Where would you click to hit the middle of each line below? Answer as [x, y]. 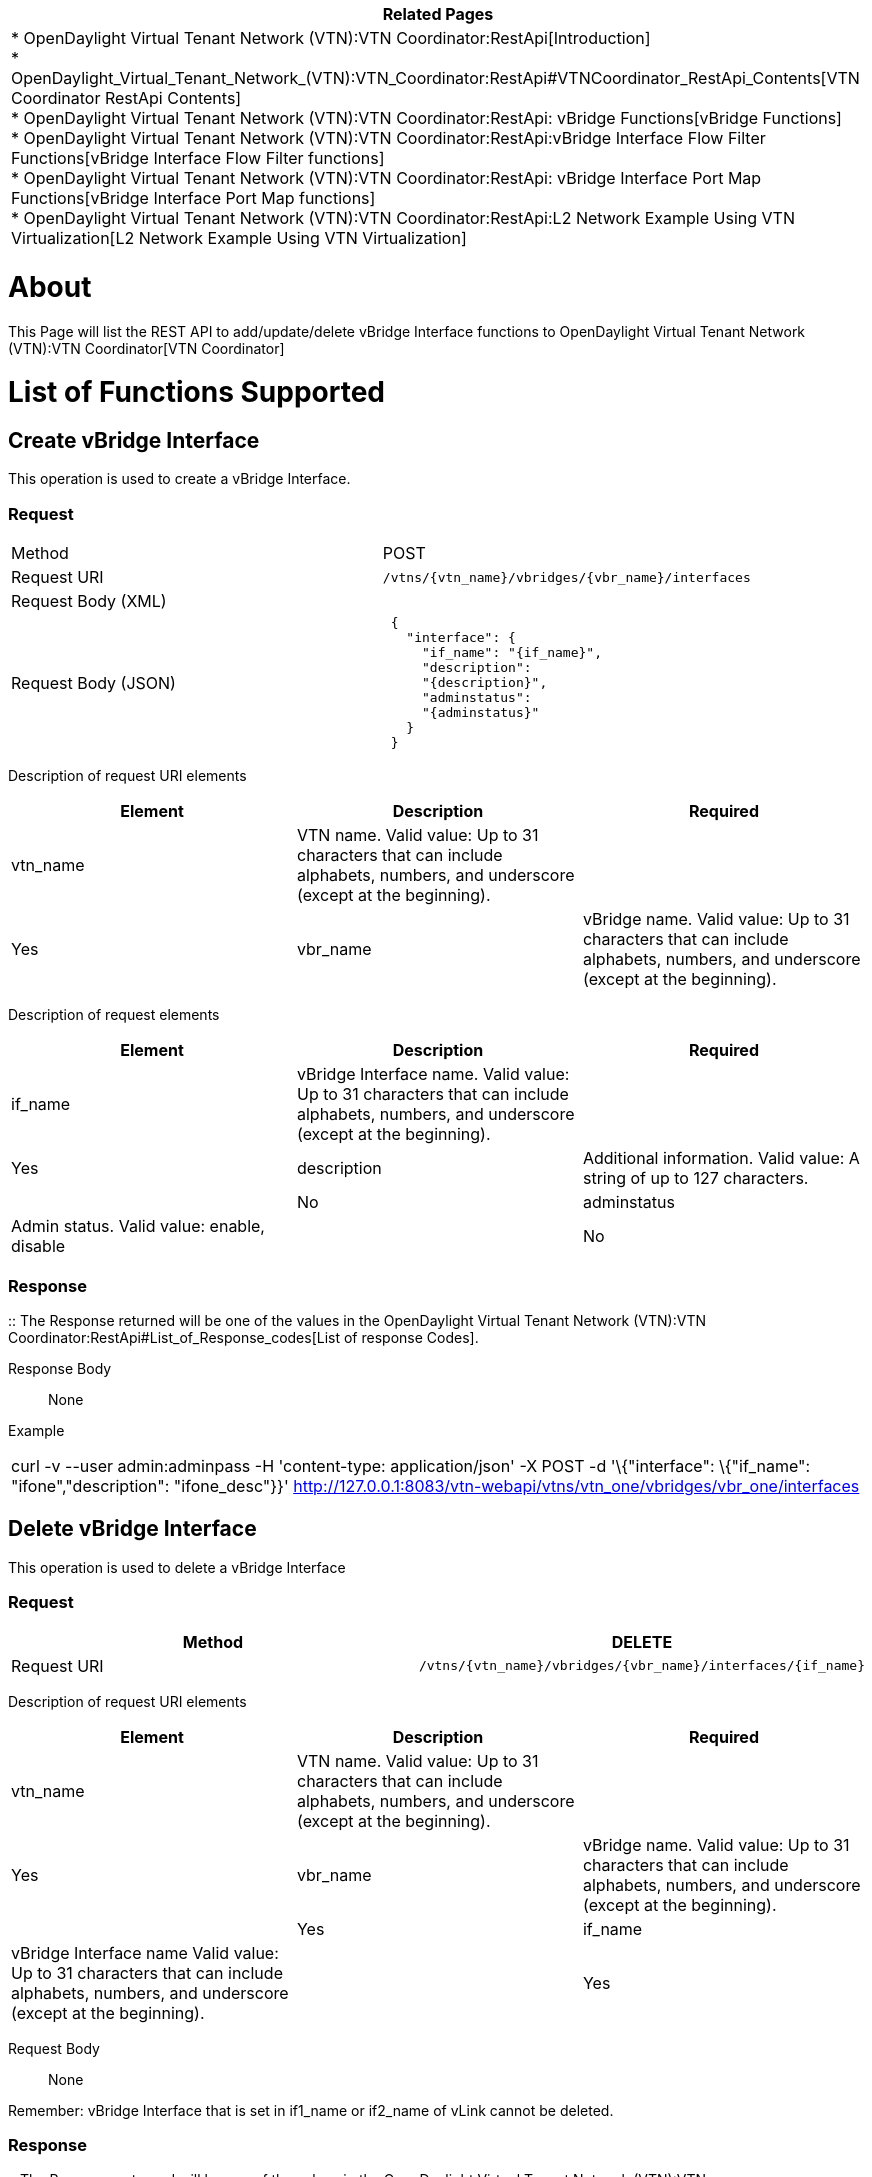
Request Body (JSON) [93, 682]
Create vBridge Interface [134, 440]
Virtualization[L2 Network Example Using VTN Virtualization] [239, 238]
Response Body [60, 1368]
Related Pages [438, 14]
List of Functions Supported [197, 392]
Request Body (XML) [89, 601]
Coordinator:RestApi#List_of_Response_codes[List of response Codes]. [243, 1337]
